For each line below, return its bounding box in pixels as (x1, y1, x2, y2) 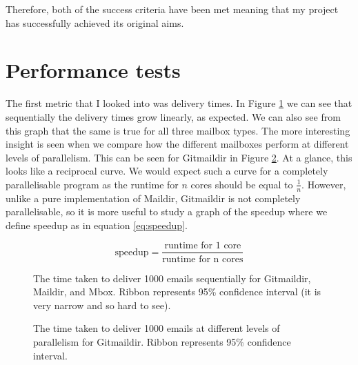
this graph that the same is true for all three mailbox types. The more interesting (6, 123, 350, 137)
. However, (301, 177, 346, 191)
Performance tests (6, 56, 181, 84)
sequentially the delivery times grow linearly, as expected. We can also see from (6, 109, 341, 124)
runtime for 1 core (164, 241, 241, 251)
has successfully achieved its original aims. (6, 15, 184, 30)
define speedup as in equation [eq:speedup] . (6, 217, 188, 232)
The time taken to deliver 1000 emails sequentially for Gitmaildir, (33, 270, 311, 285)
